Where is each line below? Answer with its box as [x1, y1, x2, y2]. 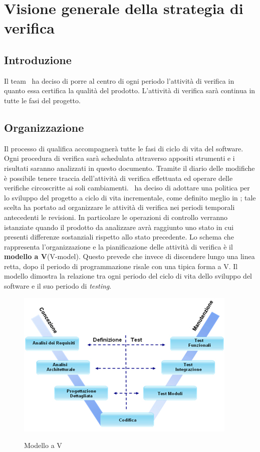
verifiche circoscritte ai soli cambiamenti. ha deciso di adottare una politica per [4, 182, 250, 193]
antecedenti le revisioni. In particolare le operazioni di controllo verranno [4, 211, 228, 222]
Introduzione [4, 52, 72, 67]
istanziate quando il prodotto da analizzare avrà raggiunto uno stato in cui [4, 221, 234, 232]
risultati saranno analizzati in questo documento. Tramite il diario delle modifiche [4, 162, 255, 173]
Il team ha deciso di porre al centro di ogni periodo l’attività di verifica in [4, 75, 234, 86]
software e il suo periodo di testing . [4, 281, 112, 291]
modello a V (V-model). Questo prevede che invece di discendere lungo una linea [4, 251, 255, 262]
